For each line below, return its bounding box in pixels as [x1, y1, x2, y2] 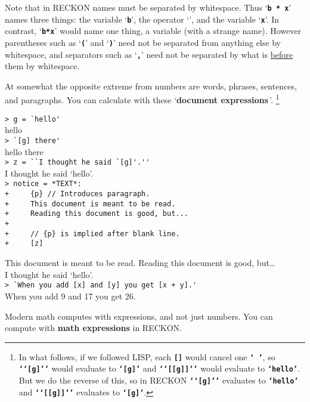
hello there [5, 145, 44, 157]
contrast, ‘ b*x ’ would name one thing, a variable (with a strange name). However [5, 24, 301, 37]
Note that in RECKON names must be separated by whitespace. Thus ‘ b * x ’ [5, 1, 292, 13]
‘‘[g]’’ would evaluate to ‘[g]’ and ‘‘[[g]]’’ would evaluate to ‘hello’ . [18, 362, 300, 375]
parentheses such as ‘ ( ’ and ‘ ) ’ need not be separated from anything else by [5, 36, 281, 48]
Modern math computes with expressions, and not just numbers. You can [5, 310, 273, 322]
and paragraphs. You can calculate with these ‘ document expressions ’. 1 [5, 92, 280, 106]
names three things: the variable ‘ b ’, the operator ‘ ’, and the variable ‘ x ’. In [5, 13, 279, 25]
